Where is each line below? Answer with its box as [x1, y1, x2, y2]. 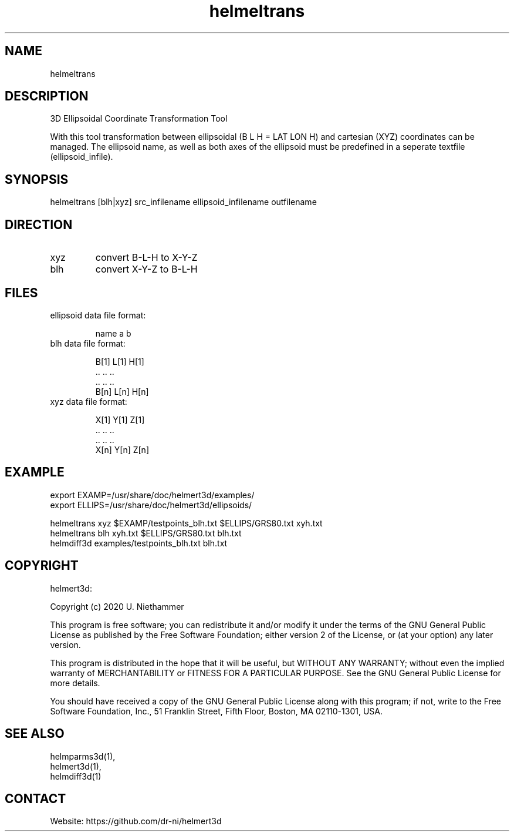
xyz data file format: [50, 396, 127, 407]
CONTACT [5, 791, 66, 806]
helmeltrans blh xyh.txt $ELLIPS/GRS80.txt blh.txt [50, 528, 242, 538]
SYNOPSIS [5, 172, 69, 187]
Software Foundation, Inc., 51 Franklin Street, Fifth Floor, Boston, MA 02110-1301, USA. [50, 706, 383, 716]
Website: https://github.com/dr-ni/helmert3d [50, 816, 222, 827]
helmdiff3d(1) [50, 771, 102, 781]
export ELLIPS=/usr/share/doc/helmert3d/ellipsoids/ [50, 499, 252, 510]
